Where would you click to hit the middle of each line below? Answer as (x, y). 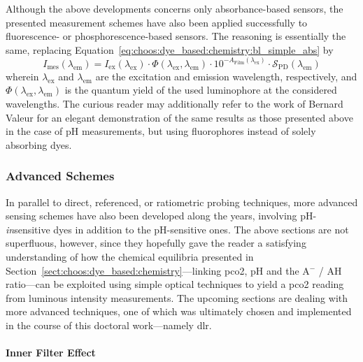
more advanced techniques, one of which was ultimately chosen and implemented (179, 311)
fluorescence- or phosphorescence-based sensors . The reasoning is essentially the (176, 36)
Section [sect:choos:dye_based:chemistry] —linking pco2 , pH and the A (158, 270)
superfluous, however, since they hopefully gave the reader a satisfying (156, 243)
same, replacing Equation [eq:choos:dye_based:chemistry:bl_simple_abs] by (170, 49)
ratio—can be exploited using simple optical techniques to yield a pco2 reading (175, 284)
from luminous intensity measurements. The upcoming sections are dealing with (177, 297)
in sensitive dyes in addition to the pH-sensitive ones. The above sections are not (177, 229)
